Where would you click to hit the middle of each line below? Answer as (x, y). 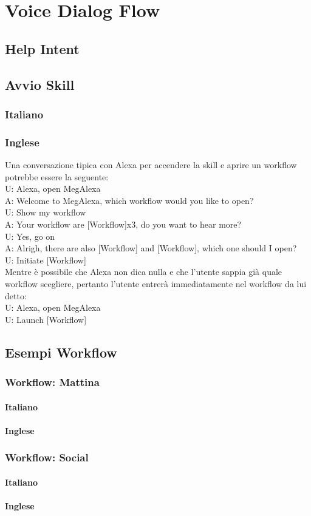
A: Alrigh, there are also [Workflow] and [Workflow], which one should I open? (151, 248)
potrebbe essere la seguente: (57, 176)
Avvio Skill (40, 84)
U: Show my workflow (46, 212)
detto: (16, 295)
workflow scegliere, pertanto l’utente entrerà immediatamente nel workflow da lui (156, 283)
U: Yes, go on (30, 236)
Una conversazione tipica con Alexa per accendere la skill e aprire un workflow (151, 165)
